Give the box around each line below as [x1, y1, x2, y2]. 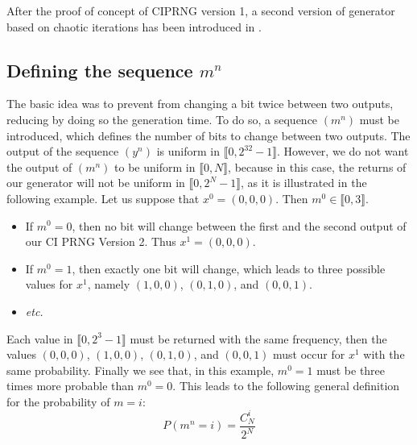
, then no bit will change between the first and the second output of [72, 217, 407, 234]
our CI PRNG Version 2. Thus [25, 233, 176, 250]
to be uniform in [114, 158, 196, 175]
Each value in [6, 330, 73, 347]
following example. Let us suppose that [6, 189, 200, 206]
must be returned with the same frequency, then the [130, 330, 387, 347]
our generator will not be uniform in [6, 174, 185, 191]
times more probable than [6, 377, 134, 394]
